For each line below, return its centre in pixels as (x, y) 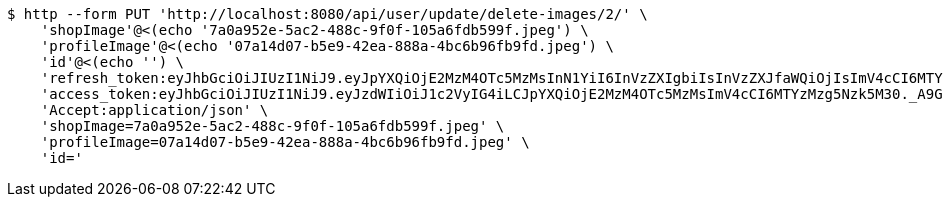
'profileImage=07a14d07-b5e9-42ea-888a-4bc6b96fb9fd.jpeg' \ (285, 142)
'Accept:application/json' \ (154, 110)
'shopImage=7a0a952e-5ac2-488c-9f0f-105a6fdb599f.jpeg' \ (272, 126)
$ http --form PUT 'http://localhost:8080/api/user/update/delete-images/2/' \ (327, 14)
